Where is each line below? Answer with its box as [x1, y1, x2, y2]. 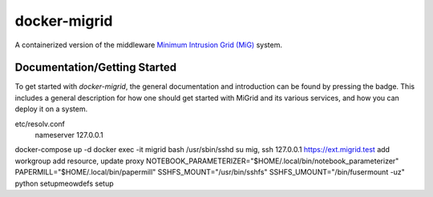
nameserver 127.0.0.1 [34, 131, 103, 140]
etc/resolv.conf [14, 119, 66, 128]
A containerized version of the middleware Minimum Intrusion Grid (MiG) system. [14, 40, 282, 50]
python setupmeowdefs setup [14, 179, 114, 188]
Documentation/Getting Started [14, 61, 177, 74]
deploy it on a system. [14, 104, 88, 114]
